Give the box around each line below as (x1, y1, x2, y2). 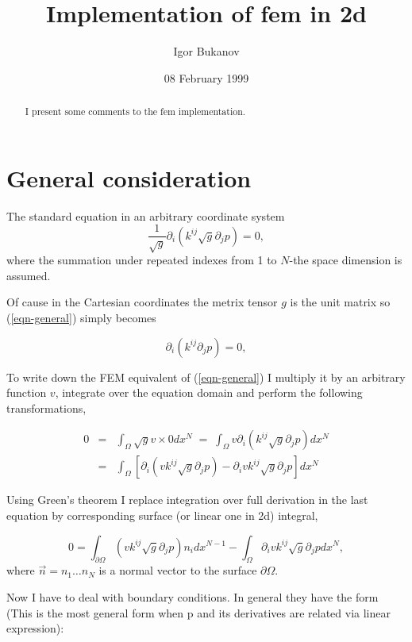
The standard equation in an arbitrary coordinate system (6, 207, 285, 224)
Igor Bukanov (173, 43, 240, 60)
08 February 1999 (164, 69, 249, 86)
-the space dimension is (289, 252, 402, 268)
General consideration (6, 161, 252, 194)
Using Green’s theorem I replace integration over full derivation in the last (6, 491, 368, 508)
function (6, 384, 47, 401)
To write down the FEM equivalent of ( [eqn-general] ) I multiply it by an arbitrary (6, 368, 406, 385)
